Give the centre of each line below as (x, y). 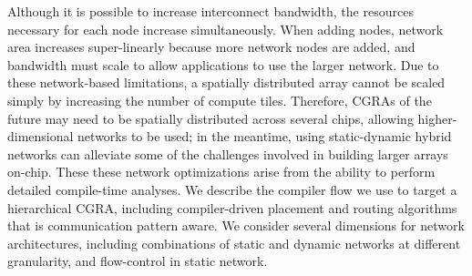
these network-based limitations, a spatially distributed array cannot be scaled (226, 82)
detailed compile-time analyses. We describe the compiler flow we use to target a (232, 189)
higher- (437, 118)
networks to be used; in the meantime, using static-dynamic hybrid (265, 136)
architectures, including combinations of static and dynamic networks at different (234, 243)
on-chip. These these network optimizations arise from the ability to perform (221, 172)
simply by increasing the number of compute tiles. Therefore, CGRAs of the (220, 100)
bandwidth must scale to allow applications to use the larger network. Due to (223, 64)
